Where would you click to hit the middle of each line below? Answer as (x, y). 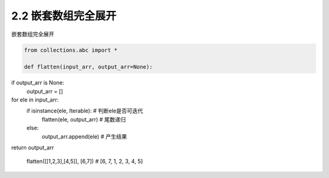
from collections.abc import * (71, 50)
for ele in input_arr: (35, 100)
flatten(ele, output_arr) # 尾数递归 (84, 119)
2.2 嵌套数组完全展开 (64, 16)
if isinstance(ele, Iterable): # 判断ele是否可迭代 (85, 111)
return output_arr (33, 148)
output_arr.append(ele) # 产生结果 (84, 136)
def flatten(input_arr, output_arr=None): (88, 67)
